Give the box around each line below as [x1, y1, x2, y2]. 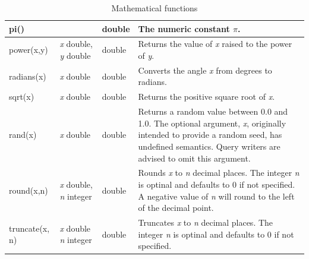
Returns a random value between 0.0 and [138, 105, 288, 118]
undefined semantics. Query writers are [138, 140, 280, 152]
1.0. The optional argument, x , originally [138, 116, 286, 129]
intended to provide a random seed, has [138, 128, 282, 141]
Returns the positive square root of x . [138, 90, 275, 103]
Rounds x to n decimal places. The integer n [138, 166, 299, 179]
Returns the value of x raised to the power [138, 37, 292, 50]
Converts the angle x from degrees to [138, 64, 272, 76]
